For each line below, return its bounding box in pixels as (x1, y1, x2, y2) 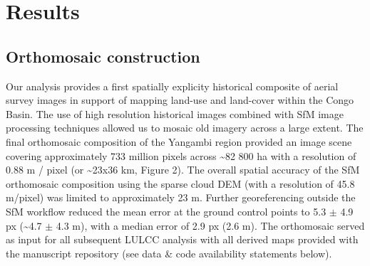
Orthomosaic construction (6, 45, 200, 67)
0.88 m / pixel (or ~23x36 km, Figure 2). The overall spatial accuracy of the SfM (6, 162, 360, 177)
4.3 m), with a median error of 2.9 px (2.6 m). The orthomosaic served (56, 218, 365, 233)
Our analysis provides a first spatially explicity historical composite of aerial (6, 78, 339, 93)
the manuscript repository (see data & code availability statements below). (6, 245, 332, 260)
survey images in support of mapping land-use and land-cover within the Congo (6, 92, 354, 107)
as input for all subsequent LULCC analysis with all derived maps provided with (6, 232, 359, 247)
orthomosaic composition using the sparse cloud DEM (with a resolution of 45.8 (6, 176, 355, 191)
